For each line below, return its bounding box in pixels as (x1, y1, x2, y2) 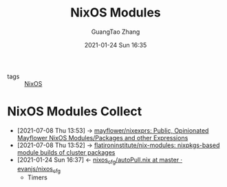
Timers (27, 173, 48, 181)
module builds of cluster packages (17, 148, 116, 156)
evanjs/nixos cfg (17, 164, 61, 175)
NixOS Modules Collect (7, 104, 142, 120)
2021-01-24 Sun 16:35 (84, 41, 147, 49)
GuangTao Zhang (91, 27, 140, 36)
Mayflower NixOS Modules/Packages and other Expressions (17, 133, 188, 142)
